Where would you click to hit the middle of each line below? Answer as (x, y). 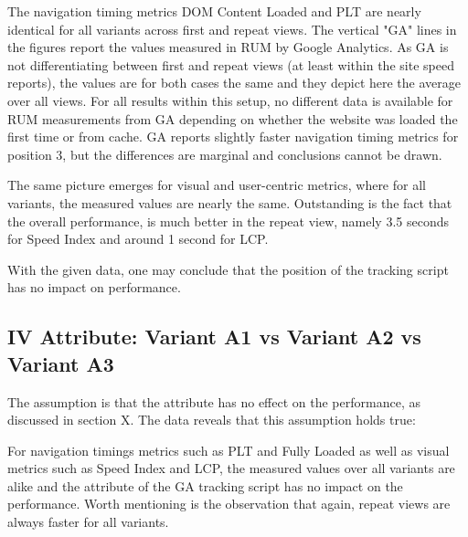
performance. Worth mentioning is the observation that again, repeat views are (229, 504)
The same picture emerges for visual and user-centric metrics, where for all (217, 185)
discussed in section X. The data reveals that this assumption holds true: (212, 420)
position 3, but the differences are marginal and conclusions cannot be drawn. (225, 154)
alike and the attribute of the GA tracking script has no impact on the (205, 485)
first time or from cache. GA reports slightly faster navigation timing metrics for (233, 137)
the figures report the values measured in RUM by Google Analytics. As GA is (228, 47)
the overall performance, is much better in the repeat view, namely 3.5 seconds (228, 221)
